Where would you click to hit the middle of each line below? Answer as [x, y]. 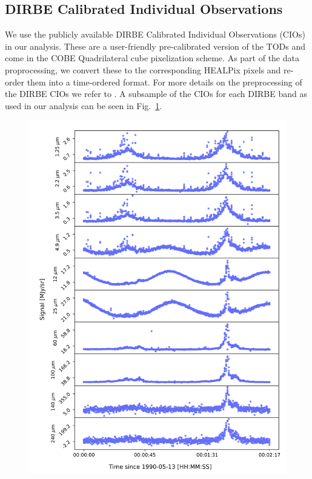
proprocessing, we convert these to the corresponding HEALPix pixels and [143, 69]
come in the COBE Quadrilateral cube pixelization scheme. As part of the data [152, 58]
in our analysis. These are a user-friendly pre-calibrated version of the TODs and [155, 46]
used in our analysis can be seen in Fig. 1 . [84, 105]
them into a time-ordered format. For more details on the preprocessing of [164, 82]
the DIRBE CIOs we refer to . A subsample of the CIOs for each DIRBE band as [156, 94]
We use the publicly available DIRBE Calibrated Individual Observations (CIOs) [155, 34]
